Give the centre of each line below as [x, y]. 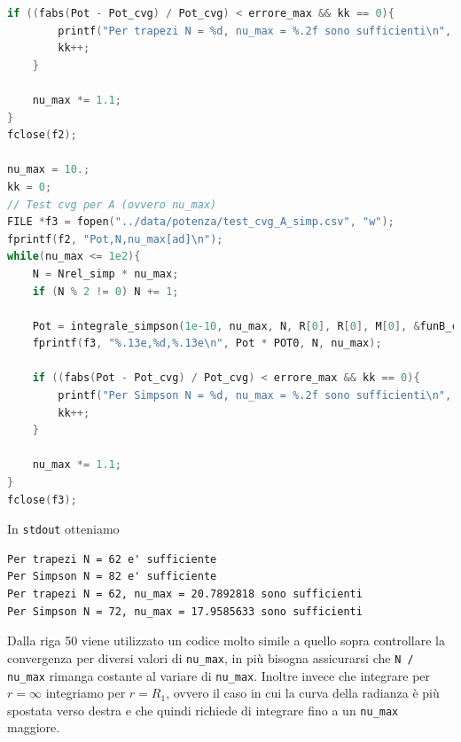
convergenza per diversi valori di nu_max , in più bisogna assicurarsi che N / [211, 657]
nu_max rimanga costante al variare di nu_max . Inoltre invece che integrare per [219, 675]
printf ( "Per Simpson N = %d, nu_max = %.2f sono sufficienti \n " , [255, 396]
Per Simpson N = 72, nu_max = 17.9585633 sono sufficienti [185, 611]
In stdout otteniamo [63, 529]
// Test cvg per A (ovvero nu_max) [112, 204]
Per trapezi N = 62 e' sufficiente [112, 559]
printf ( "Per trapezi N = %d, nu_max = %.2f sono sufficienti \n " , [255, 31]
